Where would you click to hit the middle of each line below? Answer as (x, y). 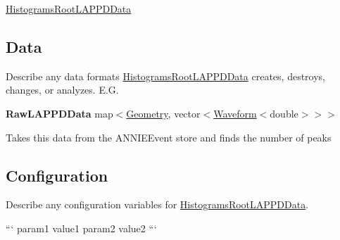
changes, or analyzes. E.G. (62, 90)
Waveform (235, 113)
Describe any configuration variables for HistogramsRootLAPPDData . (157, 204)
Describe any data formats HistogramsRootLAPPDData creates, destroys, (165, 76)
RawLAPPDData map (59, 113)
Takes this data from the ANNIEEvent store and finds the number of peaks (169, 137)
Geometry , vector (163, 113)
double (284, 113)
